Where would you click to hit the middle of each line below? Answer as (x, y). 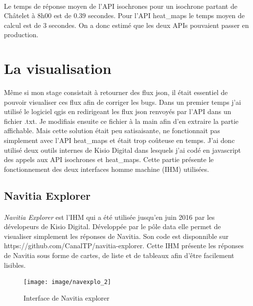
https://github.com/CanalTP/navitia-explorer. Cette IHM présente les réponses (124, 246)
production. (21, 35)
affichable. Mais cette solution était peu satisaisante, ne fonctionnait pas (112, 130)
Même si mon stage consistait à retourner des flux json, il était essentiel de (116, 92)
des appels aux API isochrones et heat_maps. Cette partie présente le (109, 159)
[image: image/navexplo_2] (67, 282)
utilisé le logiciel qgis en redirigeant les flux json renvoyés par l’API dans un (118, 111)
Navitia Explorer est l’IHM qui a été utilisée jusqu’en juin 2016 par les (109, 217)
